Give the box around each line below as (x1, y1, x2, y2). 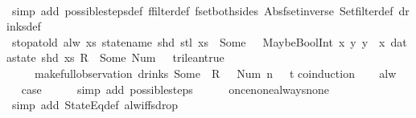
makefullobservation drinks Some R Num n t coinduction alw (34, 64, 397, 81)
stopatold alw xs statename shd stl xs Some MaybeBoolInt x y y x (11, 33, 385, 50)
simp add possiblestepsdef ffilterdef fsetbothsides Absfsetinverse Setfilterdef (11, 2, 393, 18)
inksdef (6, 18, 41, 35)
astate (6, 49, 36, 66)
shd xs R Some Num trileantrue (41, 49, 224, 66)
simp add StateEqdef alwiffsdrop (11, 96, 179, 113)
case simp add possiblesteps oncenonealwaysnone (21, 80, 330, 97)
